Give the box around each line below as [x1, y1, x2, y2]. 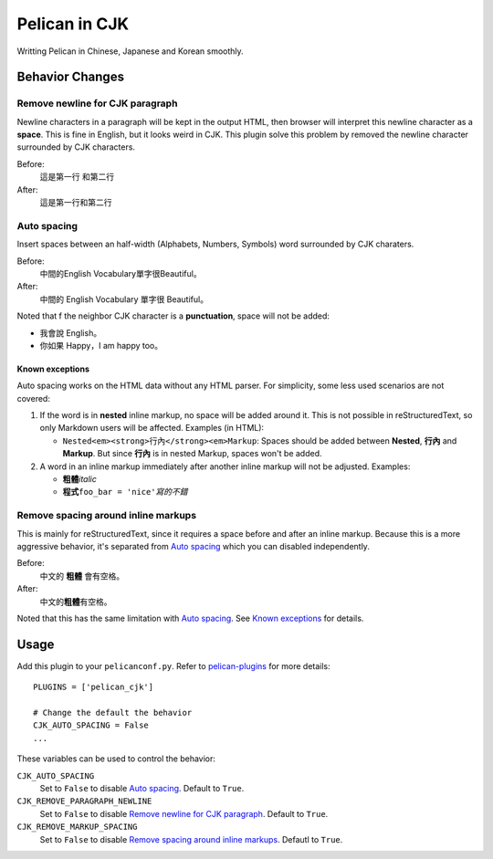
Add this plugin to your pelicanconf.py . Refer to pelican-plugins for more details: [16, 660, 330, 671]
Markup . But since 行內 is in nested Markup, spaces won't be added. [62, 448, 323, 459]
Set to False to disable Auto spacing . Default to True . [39, 782, 245, 793]
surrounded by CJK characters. [16, 141, 136, 152]
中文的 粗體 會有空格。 [39, 571, 125, 581]
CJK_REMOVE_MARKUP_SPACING [16, 822, 138, 833]
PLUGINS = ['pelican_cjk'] [33, 682, 154, 693]
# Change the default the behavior [33, 707, 193, 718]
